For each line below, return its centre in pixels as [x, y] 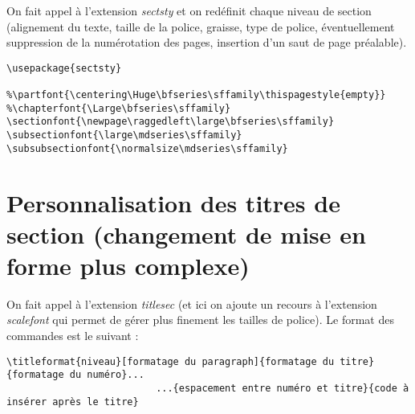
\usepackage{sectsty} [64, 68]
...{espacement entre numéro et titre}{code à [283, 388]
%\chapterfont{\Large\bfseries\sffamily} [119, 108]
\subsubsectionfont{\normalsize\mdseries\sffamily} [147, 148]
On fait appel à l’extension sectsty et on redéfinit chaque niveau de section [189, 10]
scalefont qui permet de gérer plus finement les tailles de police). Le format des [200, 320]
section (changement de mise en [186, 234]
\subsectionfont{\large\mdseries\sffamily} [124, 135]
